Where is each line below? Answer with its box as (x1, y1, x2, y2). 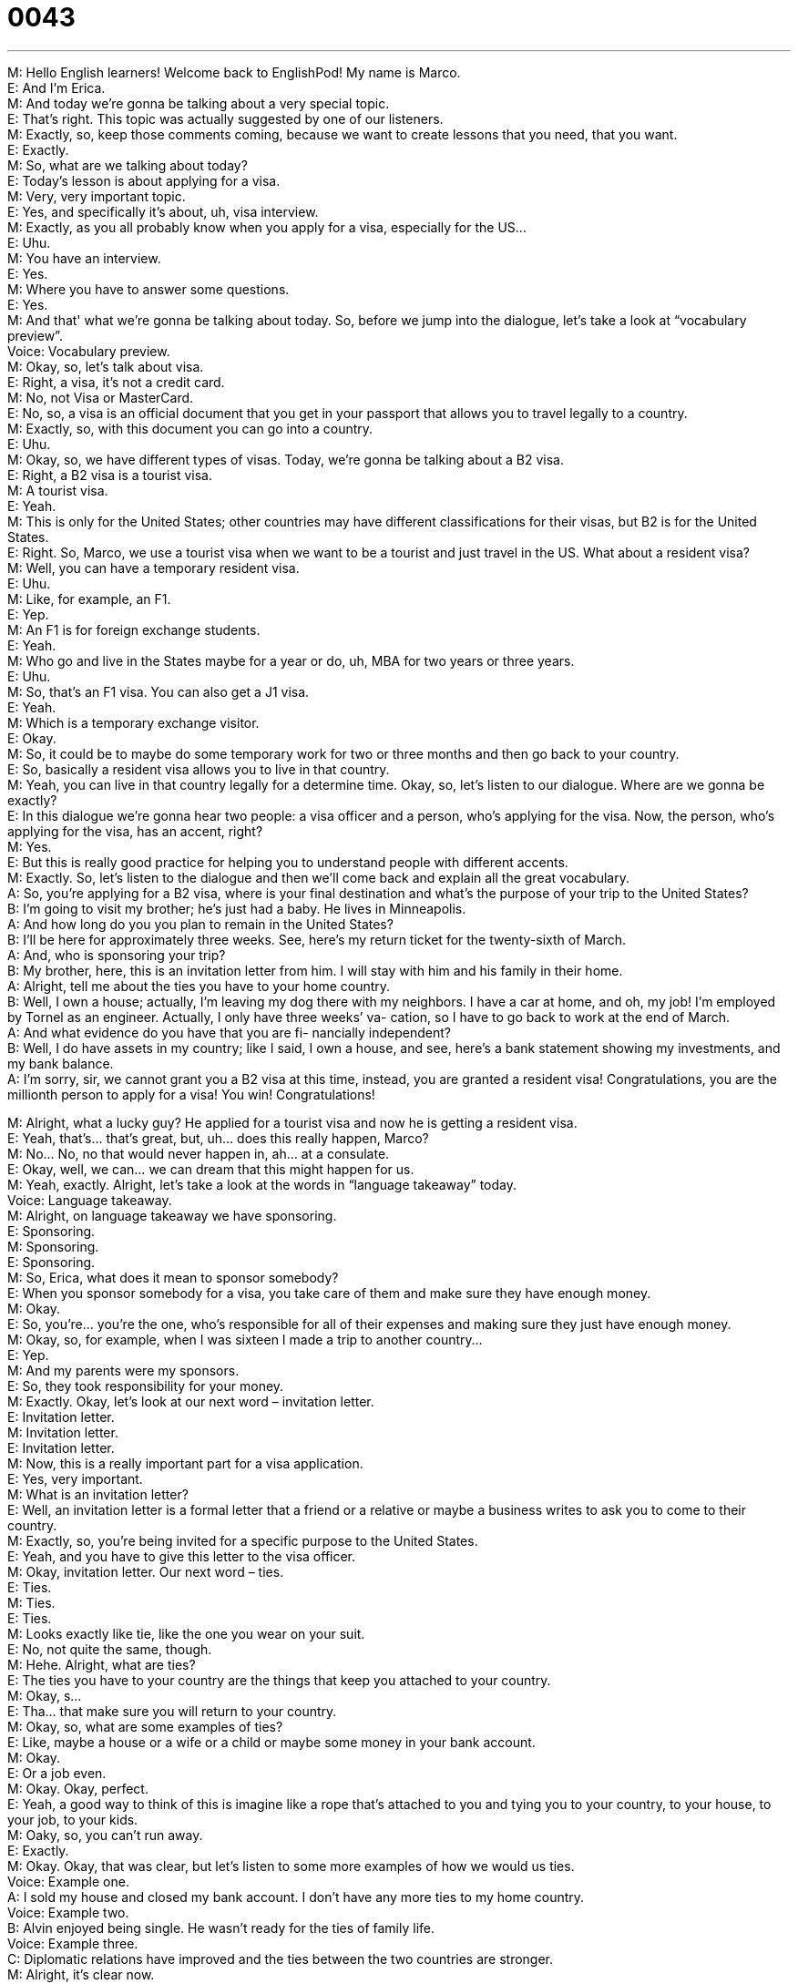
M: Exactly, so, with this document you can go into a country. (7, 420, 373, 436)
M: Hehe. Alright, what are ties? (7, 1656, 196, 1672)
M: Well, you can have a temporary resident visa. (7, 559, 300, 576)
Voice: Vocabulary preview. (7, 343, 170, 359)
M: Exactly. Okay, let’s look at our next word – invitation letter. (7, 1393, 374, 1409)
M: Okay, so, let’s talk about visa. (7, 358, 204, 374)
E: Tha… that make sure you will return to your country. (7, 1703, 337, 1719)
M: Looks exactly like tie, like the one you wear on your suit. (7, 1625, 365, 1641)
